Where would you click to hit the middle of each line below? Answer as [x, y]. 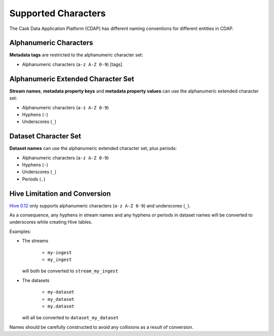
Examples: [20, 231]
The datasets [36, 280]
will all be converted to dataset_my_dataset [71, 318]
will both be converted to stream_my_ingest [70, 271]
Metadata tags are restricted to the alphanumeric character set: [76, 55]
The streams [35, 241]
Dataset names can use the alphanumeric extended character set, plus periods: [93, 148]
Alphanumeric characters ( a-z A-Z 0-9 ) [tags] [72, 64]
